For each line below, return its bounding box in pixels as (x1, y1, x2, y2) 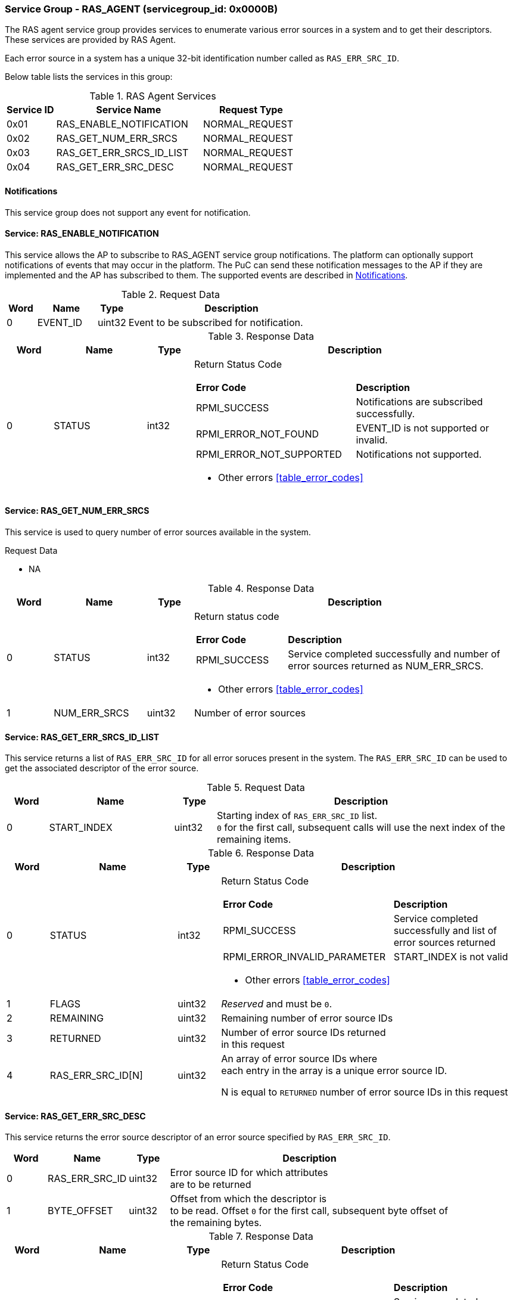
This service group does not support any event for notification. (5, 207, 251, 218)
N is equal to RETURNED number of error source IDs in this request (221, 1086, 508, 1099)
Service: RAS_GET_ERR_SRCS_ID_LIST (5, 731, 160, 742)
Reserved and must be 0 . (221, 998, 332, 1010)
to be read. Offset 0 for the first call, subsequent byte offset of (170, 1205, 448, 1217)
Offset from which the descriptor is (170, 1193, 327, 1205)
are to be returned (170, 1178, 251, 1191)
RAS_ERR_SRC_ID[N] (49, 1069, 143, 1082)
